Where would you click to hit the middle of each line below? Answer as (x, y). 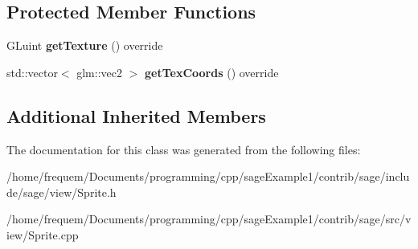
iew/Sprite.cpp (43, 234)
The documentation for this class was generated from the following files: (184, 149)
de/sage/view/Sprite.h (61, 192)
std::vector (32, 72)
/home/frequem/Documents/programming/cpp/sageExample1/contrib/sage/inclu (208, 176)
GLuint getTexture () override (85, 45)
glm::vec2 (99, 72)
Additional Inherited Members (136, 115)
